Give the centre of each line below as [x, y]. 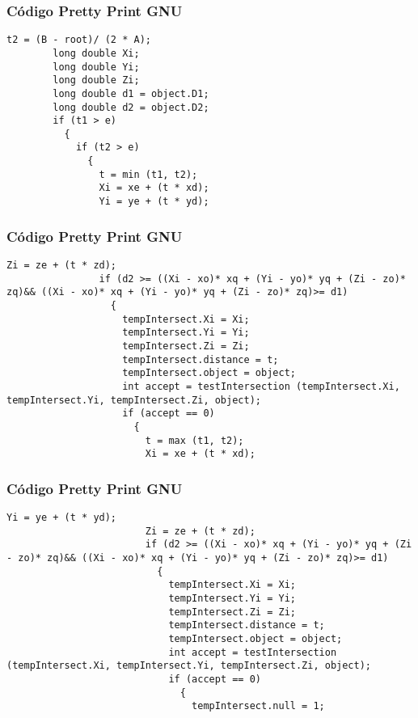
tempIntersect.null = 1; [258, 706]
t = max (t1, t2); [194, 440]
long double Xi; [96, 53]
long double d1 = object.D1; [131, 93]
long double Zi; [96, 80]
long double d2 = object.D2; [131, 107]
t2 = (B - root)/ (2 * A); [79, 40]
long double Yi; [96, 67]
